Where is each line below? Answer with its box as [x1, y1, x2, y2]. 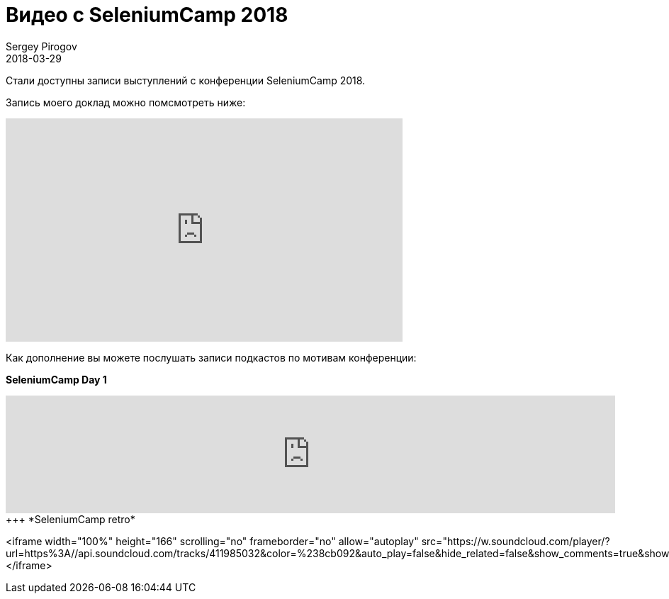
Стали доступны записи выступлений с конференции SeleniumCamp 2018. [6, 74, 366, 86]
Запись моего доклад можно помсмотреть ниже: [6, 96, 246, 108]
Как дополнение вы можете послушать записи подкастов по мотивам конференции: [6, 351, 417, 364]
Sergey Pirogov [6, 40, 77, 52]
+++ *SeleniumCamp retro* [6, 513, 135, 525]
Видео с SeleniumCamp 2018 [6, 3, 288, 27]
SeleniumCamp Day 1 [6, 373, 107, 386]
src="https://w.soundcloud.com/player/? [421, 534, 610, 547]
